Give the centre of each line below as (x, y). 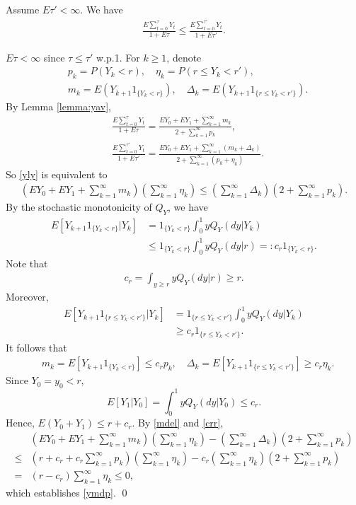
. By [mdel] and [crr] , (178, 423)
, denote (184, 57)
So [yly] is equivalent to (57, 174)
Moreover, (27, 297)
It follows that (36, 347)
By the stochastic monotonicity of (79, 207)
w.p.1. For (118, 57)
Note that (27, 263)
